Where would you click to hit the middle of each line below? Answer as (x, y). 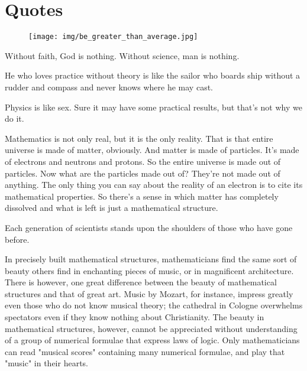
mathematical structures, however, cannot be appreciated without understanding (151, 328)
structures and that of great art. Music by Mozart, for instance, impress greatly (149, 293)
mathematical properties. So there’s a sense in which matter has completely (142, 196)
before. (17, 239)
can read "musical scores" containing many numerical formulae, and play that (145, 351)
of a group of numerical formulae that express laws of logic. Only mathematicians (152, 340)
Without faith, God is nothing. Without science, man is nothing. (122, 55)
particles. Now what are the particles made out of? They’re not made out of (143, 173)
